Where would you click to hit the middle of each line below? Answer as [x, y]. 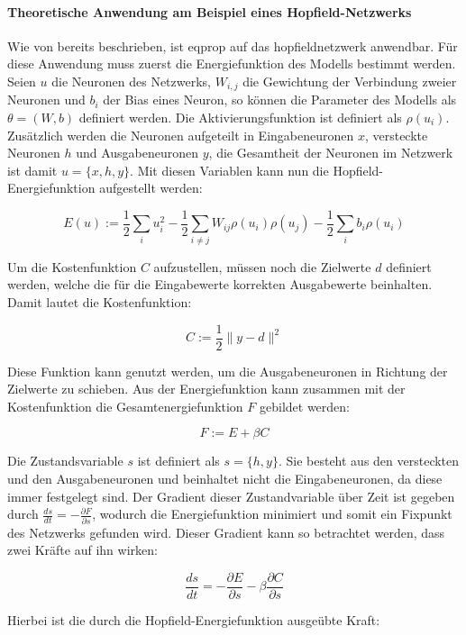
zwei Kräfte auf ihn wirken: [82, 550]
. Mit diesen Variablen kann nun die [229, 170]
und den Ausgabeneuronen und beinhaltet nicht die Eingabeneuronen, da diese [225, 479]
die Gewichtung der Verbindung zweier [350, 81]
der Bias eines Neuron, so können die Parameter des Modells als [280, 100]
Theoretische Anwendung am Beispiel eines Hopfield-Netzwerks [210, 11]
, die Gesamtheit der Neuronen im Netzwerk [331, 153]
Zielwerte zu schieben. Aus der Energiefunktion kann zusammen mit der [206, 389]
